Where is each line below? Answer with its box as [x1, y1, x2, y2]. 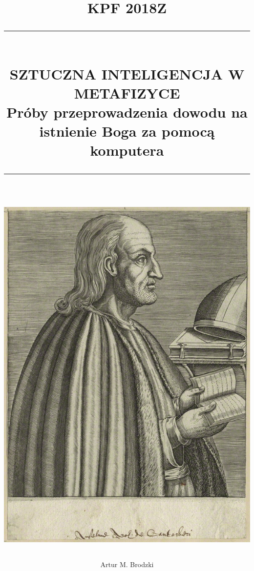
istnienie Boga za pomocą [39, 121, 215, 141]
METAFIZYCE [74, 82, 180, 102]
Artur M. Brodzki [100, 559, 154, 569]
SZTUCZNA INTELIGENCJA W [9, 63, 245, 83]
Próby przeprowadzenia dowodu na [6, 102, 248, 122]
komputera [90, 140, 164, 160]
